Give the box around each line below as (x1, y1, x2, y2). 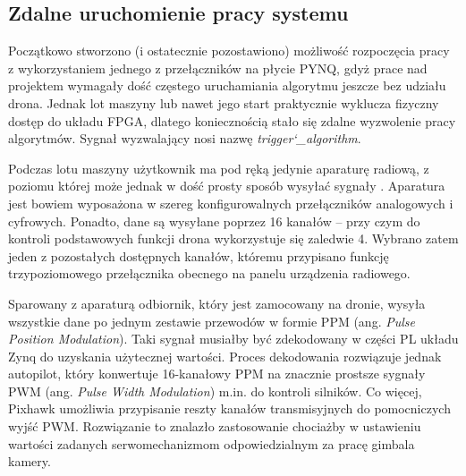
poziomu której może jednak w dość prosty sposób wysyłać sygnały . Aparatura (8, 176, 445, 195)
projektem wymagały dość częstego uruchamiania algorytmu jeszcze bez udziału (8, 76, 446, 95)
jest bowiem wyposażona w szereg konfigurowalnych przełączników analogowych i (8, 193, 453, 212)
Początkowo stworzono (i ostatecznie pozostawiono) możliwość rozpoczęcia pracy (8, 41, 450, 60)
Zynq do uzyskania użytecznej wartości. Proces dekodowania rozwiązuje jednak (8, 346, 442, 365)
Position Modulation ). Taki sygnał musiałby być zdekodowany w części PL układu (8, 329, 459, 348)
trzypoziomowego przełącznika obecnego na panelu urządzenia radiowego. (8, 264, 411, 283)
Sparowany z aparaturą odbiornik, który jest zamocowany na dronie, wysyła (8, 293, 426, 312)
